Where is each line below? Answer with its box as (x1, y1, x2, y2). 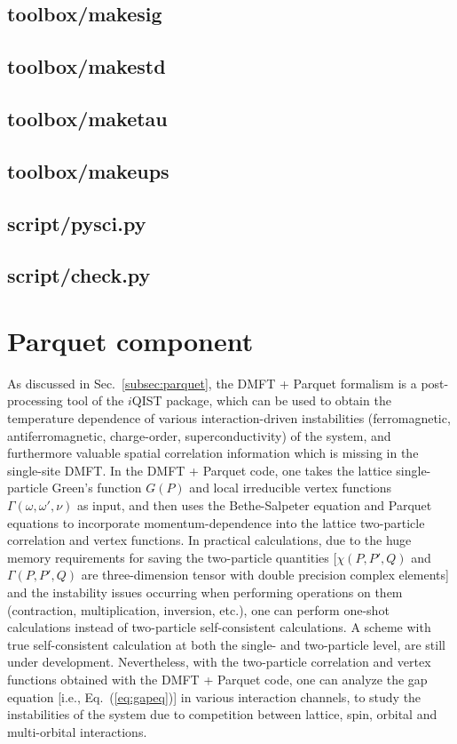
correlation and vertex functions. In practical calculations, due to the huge (7, 531, 412, 549)
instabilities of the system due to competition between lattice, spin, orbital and (7, 705, 437, 724)
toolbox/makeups (7, 156, 169, 184)
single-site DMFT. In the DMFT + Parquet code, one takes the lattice (7, 460, 392, 479)
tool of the (67, 391, 124, 410)
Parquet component (7, 322, 254, 358)
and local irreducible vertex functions (189, 478, 392, 497)
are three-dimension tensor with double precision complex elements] (81, 565, 449, 584)
